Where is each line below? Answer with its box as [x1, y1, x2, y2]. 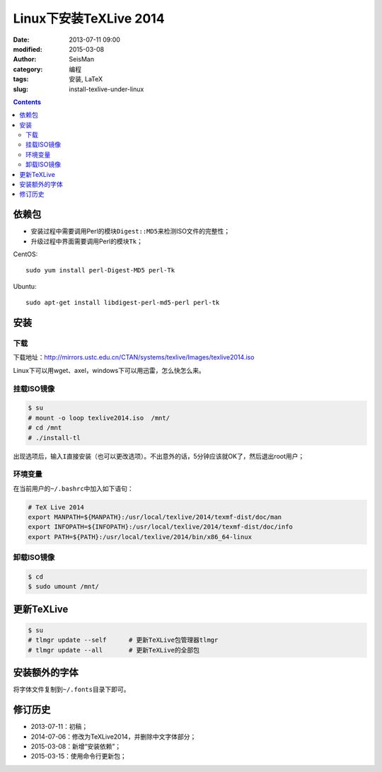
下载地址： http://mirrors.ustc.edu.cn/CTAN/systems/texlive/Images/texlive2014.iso [13, 353, 255, 362]
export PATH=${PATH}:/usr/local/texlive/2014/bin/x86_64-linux [28, 533, 253, 541]
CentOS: [13, 250, 38, 258]
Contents [13, 98, 42, 106]
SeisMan [69, 55, 95, 64]
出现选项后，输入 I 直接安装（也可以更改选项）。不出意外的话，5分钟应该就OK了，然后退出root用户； [13, 451, 305, 460]
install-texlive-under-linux [69, 85, 144, 93]
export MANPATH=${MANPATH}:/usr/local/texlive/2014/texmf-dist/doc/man [28, 513, 282, 522]
